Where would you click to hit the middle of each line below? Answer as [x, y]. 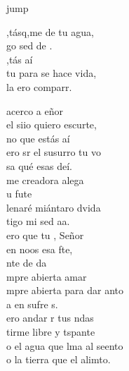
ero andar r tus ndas [50, 318]
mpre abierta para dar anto [65, 290]
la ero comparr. [39, 86]
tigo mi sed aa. [38, 221]
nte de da [27, 263]
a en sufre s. [32, 304]
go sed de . [29, 45]
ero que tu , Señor [45, 235]
